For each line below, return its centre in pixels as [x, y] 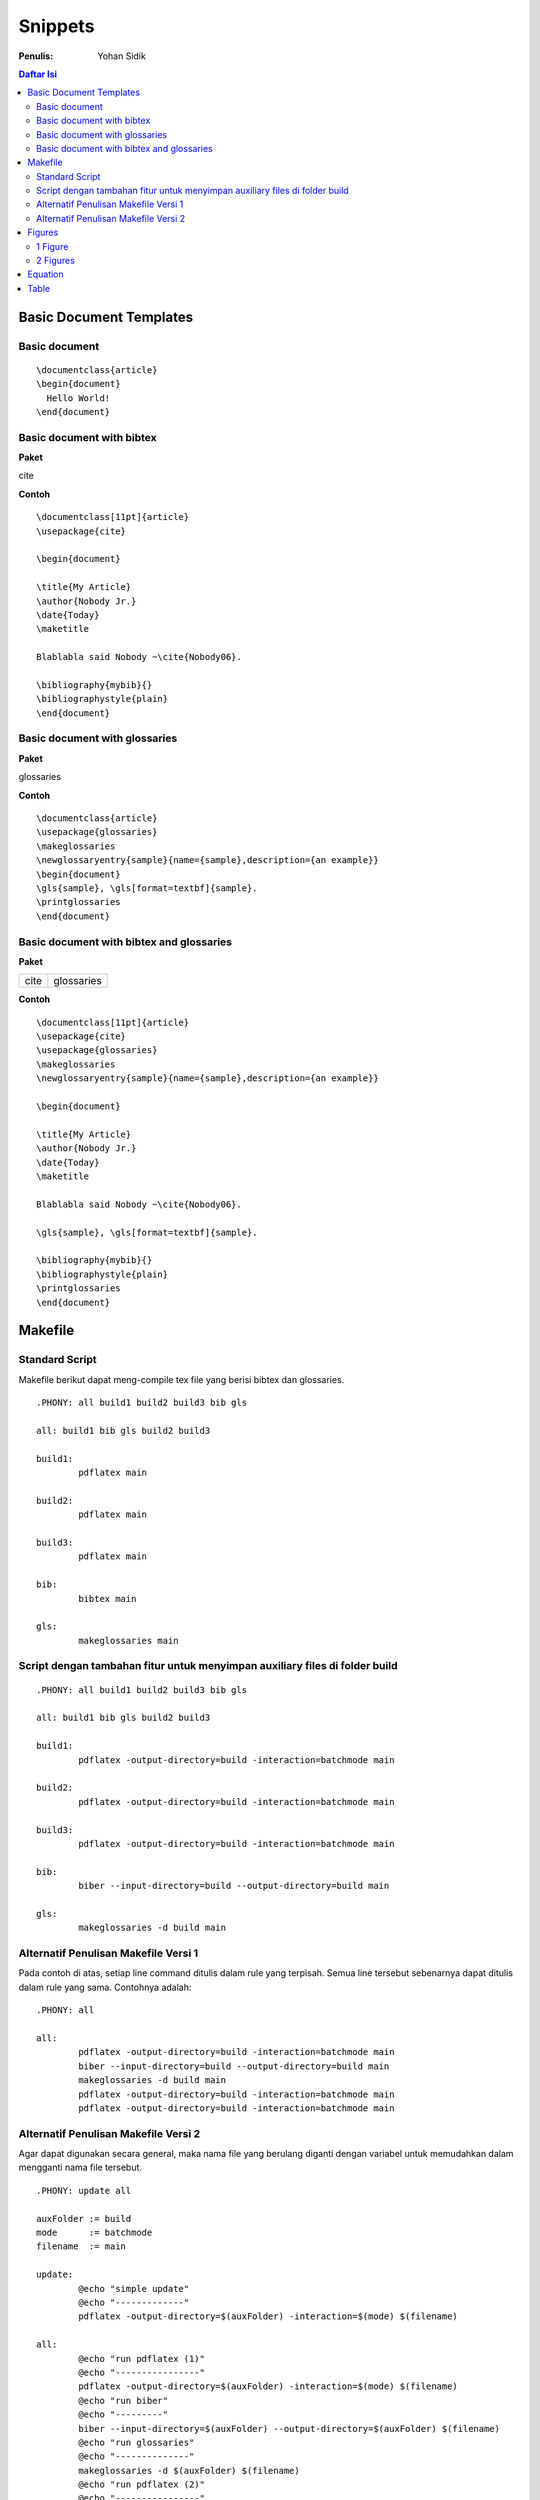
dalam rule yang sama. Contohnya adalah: [105, 1987]
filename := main [81, 2246]
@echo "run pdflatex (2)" [141, 2484]
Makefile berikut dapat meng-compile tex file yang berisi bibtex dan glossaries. [181, 1379]
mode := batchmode [94, 2233]
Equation [45, 274]
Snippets [56, 26]
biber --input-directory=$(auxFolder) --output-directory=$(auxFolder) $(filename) [289, 2428]
